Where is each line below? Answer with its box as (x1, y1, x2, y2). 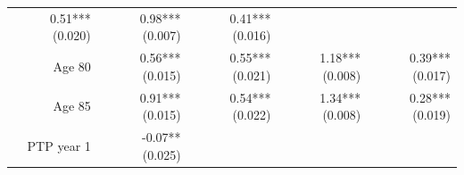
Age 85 (53, 96, 91, 115)
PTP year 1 (27, 136, 91, 154)
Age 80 (53, 56, 91, 75)
